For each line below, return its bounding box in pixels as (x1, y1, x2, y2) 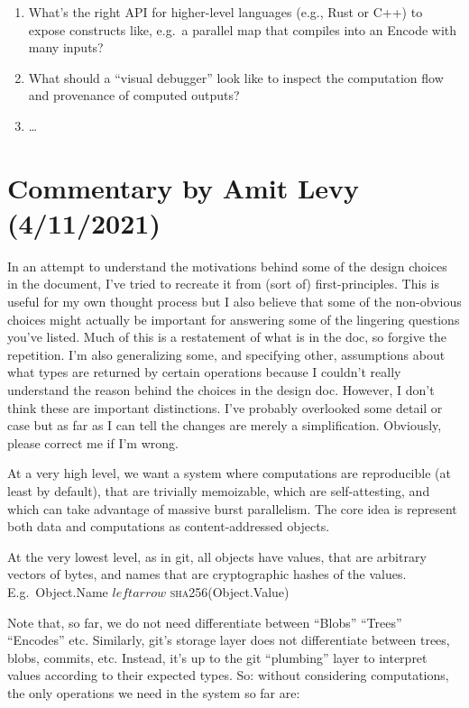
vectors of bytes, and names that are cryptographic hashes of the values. (7, 565, 407, 584)
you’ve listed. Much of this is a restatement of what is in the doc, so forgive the (7, 327, 447, 346)
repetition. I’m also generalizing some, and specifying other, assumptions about (7, 345, 446, 363)
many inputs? (28, 38, 104, 57)
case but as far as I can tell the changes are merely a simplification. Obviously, (7, 416, 442, 435)
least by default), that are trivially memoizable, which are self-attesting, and (7, 482, 430, 500)
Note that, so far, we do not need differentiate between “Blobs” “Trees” (7, 612, 402, 631)
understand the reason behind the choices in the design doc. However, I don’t (7, 381, 435, 400)
